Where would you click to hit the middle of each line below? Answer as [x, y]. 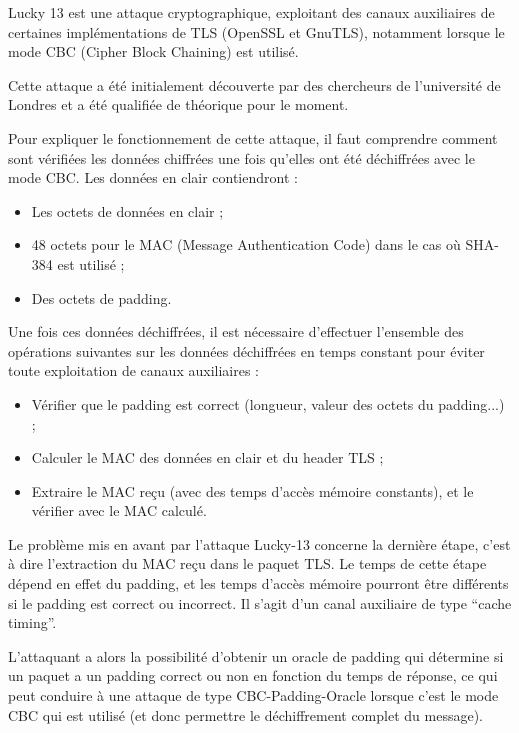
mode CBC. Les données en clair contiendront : [153, 177]
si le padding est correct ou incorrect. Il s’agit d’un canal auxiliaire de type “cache [260, 602]
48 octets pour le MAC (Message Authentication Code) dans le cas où [246, 244]
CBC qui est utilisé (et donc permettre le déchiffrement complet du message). [245, 714]
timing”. [32, 622]
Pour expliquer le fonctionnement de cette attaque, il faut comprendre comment [253, 137]
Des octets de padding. [101, 297]
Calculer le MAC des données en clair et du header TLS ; [207, 457]
